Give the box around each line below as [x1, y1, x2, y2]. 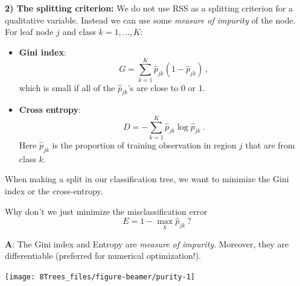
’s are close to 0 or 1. [127, 81, 205, 94]
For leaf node [5, 25, 54, 38]
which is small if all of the [19, 81, 115, 94]
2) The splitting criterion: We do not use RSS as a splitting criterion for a [5, 2, 293, 14]
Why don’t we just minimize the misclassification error [5, 205, 208, 217]
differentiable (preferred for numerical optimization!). [5, 249, 201, 262]
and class [62, 25, 96, 38]
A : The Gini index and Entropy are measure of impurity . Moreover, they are [5, 237, 289, 250]
